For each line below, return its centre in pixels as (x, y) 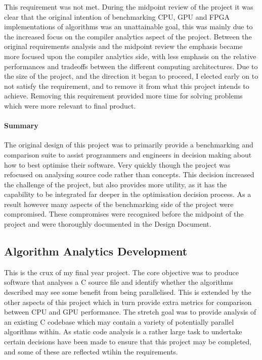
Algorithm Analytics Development (96, 251)
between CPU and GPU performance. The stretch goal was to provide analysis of (130, 312)
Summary (21, 125)
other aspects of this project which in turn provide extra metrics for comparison (128, 302)
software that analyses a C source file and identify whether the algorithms (119, 282)
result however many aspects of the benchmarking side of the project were (119, 204)
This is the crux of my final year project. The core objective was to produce (121, 272)
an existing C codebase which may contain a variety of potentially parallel (119, 321)
